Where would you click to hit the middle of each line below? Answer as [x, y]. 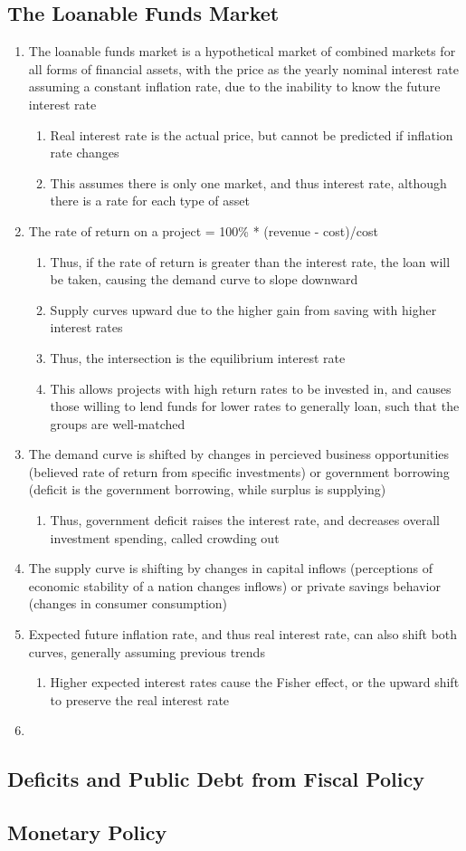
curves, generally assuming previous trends [147, 651]
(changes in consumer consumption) [128, 603]
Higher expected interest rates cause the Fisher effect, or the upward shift [255, 682]
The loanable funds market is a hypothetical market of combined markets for [242, 51]
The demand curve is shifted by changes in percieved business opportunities [239, 454]
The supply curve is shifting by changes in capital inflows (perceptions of [231, 568]
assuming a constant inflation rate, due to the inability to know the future [234, 86]
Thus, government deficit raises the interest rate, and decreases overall [245, 520]
